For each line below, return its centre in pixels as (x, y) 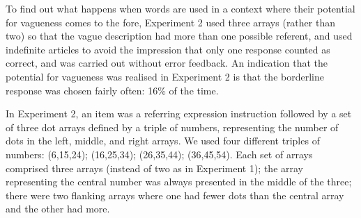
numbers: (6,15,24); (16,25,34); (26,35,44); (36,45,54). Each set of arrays (159, 154)
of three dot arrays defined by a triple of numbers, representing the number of (172, 127)
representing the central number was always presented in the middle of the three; (179, 182)
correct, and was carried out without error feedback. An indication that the (167, 63)
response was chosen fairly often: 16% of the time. (112, 90)
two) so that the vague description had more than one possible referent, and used (179, 36)
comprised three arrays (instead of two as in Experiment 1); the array (154, 168)
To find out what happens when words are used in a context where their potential (180, 8)
